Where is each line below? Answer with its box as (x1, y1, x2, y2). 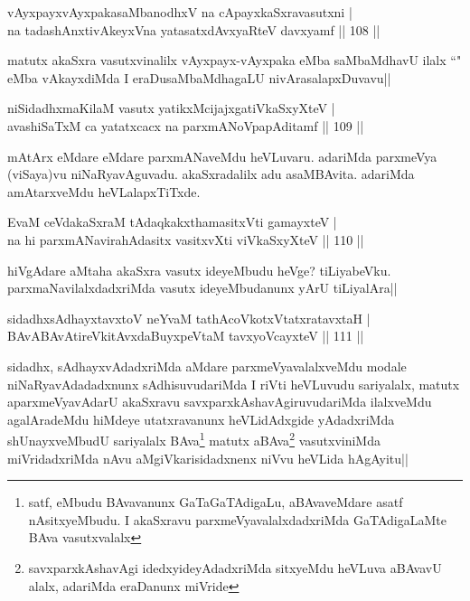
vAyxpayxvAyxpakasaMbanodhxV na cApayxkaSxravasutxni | (7, 3, 352, 21)
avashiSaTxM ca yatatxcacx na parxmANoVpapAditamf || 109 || (7, 116, 364, 135)
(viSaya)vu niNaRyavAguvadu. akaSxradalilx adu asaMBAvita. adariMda (7, 164, 415, 183)
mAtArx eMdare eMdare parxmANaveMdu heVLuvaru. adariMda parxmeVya (7, 146, 437, 165)
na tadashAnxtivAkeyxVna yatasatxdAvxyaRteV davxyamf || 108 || (7, 20, 381, 39)
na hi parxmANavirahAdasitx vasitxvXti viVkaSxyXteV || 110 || (7, 230, 364, 249)
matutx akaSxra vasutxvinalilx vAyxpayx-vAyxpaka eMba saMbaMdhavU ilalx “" (7, 51, 462, 70)
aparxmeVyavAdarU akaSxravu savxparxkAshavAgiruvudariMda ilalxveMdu (7, 392, 432, 411)
